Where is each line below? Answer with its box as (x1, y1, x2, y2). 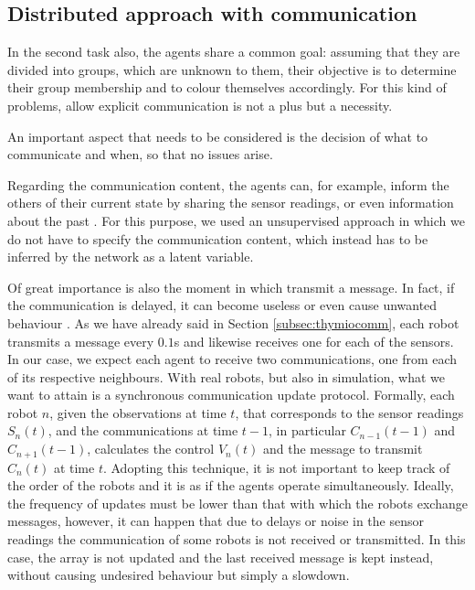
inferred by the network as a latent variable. (7, 247, 254, 266)
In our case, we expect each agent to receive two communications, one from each (7, 349, 458, 369)
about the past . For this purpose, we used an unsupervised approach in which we (7, 210, 465, 230)
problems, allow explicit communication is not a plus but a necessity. (7, 95, 393, 114)
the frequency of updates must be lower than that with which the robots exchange (7, 493, 468, 512)
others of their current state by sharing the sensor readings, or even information (7, 193, 454, 212)
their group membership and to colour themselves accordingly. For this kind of (7, 78, 447, 97)
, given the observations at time (49, 402, 227, 422)
